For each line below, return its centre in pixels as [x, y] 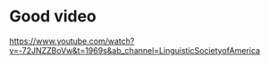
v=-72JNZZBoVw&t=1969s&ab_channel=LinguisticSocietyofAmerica [135, 50]
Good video [53, 16]
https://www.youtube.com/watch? [72, 41]
